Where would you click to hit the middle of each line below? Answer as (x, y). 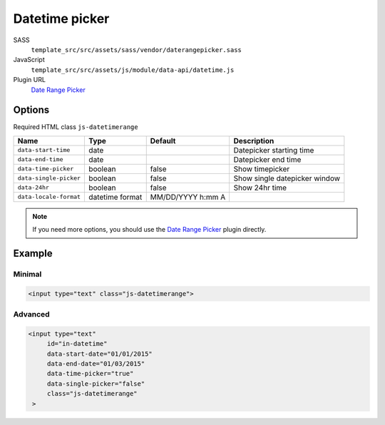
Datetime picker (61, 19)
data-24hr (34, 188)
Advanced (31, 314)
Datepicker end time (267, 159)
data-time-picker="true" (90, 374)
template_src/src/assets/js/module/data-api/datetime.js (133, 70)
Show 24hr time (260, 188)
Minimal (27, 274)
